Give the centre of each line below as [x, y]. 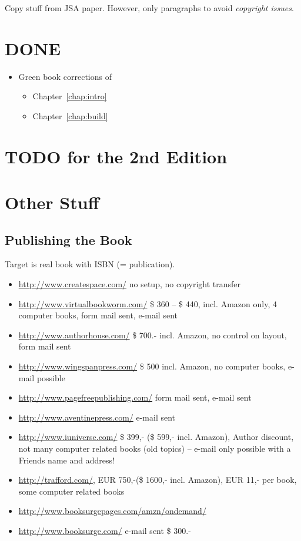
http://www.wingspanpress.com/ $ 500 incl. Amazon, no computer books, [152, 366]
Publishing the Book [68, 239]
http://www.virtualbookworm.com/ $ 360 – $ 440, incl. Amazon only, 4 [148, 303]
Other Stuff [52, 202]
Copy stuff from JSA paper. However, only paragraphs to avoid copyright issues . [149, 8]
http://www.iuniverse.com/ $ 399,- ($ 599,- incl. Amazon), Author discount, [156, 437]
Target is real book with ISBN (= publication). [90, 264]
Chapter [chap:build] [70, 115]
